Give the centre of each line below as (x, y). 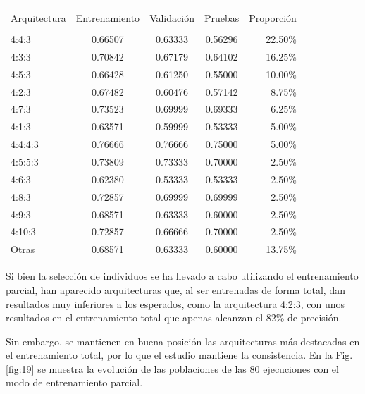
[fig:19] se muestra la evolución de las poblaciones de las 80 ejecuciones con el (172, 368)
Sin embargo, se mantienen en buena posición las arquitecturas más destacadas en (183, 341)
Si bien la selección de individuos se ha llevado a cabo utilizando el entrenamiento (182, 276)
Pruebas (222, 18)
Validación (172, 18)
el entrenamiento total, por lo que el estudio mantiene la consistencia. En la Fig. (179, 355)
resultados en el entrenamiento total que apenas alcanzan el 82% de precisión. (174, 318)
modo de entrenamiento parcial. (74, 382)
